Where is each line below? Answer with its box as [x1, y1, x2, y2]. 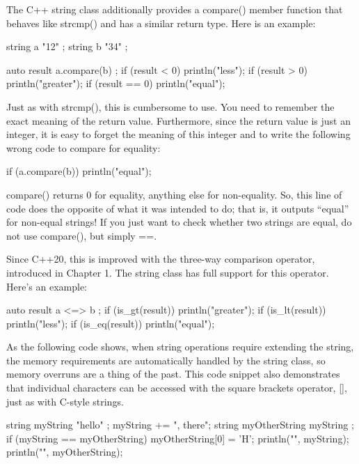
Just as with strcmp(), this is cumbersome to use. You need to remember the [6, 99, 335, 114]
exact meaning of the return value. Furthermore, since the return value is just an [6, 113, 351, 127]
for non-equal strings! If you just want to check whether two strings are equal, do [6, 215, 352, 229]
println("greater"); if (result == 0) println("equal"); [6, 76, 225, 91]
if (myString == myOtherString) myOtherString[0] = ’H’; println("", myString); [6, 431, 349, 445]
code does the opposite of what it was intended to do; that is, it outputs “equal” [6, 201, 349, 215]
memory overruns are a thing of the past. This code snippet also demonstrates [6, 366, 340, 381]
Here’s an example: [6, 279, 87, 293]
